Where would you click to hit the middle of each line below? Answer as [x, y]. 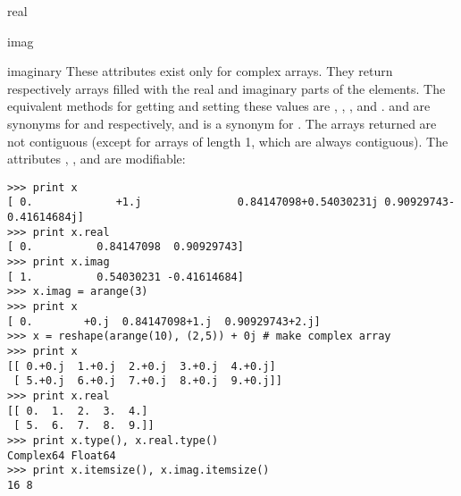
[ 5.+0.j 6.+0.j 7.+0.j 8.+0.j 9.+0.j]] [148, 381]
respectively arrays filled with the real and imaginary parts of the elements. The [226, 88]
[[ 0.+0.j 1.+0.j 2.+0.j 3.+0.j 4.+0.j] [142, 366]
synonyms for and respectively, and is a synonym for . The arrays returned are [222, 123]
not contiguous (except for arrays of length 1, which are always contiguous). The [228, 141]
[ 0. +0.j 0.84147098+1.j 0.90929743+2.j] [164, 321]
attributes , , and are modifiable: [96, 159]
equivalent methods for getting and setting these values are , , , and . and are [219, 106]
